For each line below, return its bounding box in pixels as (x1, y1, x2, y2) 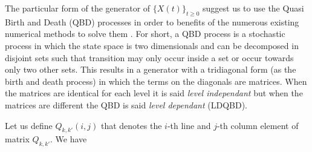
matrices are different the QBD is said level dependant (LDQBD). (5, 98, 247, 111)
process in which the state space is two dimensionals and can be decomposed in (5, 39, 299, 51)
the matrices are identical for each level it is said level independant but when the (5, 87, 303, 99)
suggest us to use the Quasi (203, 2, 304, 14)
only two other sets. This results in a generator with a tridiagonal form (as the (5, 63, 296, 76)
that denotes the (100, 119, 162, 131)
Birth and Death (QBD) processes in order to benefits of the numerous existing (5, 15, 299, 28)
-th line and (167, 119, 211, 131)
